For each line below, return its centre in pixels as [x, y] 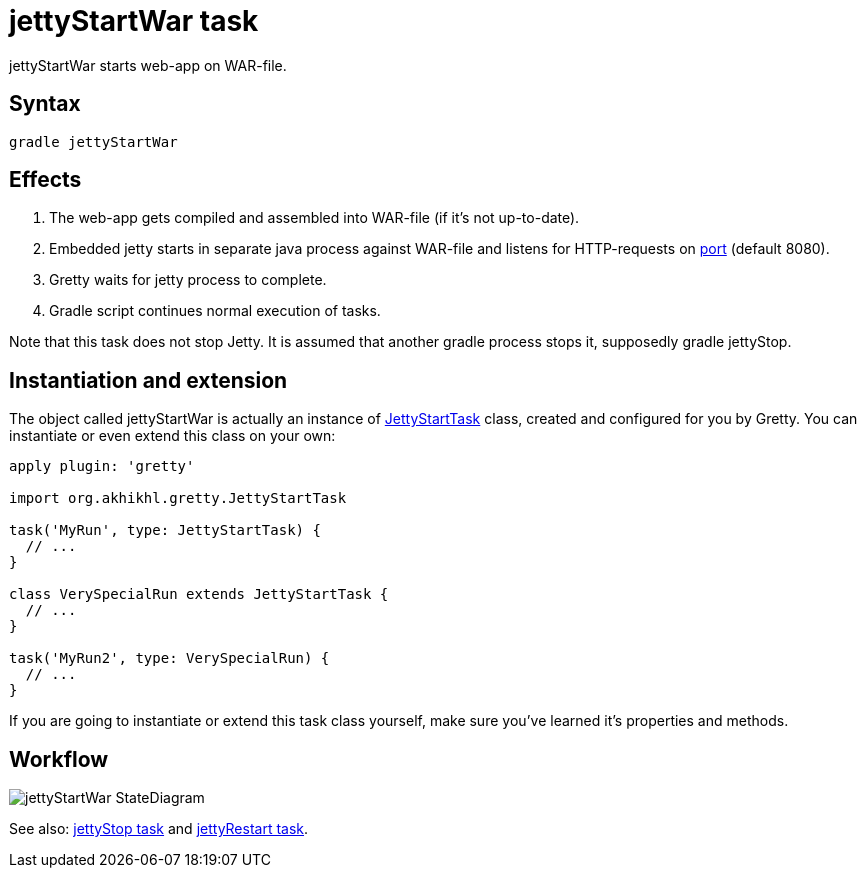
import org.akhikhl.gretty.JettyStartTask [178, 498]
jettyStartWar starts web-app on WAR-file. [148, 65]
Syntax [45, 104]
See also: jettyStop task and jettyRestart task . [159, 829]
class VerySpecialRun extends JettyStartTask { [199, 594]
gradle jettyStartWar [93, 141]
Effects [45, 180]
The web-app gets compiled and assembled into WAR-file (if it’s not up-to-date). [314, 218]
